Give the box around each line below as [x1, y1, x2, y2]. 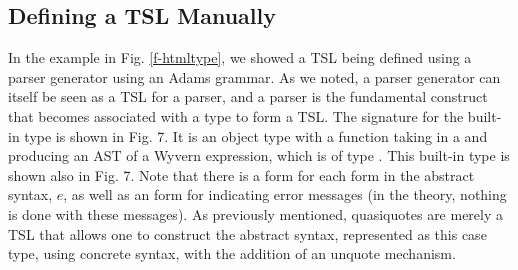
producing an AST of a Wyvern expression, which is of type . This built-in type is [8, 145, 510, 166]
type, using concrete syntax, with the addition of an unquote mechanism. [8, 243, 456, 264]
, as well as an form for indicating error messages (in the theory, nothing [63, 184, 507, 205]
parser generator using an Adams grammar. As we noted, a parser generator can [8, 66, 501, 87]
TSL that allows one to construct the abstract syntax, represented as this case [8, 223, 487, 244]
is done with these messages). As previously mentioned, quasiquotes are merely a [8, 203, 504, 224]
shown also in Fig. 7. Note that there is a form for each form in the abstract [8, 164, 475, 185]
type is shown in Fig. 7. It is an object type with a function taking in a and [24, 125, 488, 146]
